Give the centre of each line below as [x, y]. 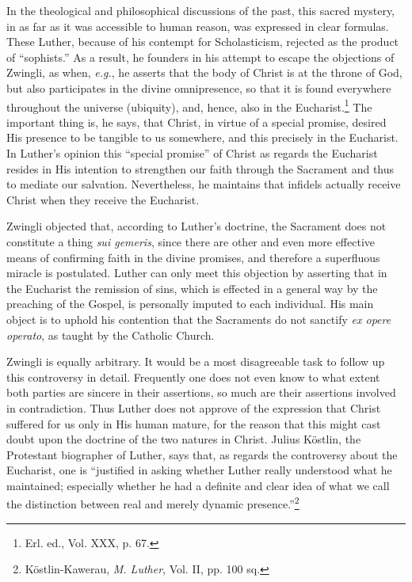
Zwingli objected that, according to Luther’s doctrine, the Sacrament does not [196, 226]
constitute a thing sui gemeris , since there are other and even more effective [191, 241]
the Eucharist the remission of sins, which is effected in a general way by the [192, 288]
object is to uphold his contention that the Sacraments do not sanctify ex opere [199, 319]
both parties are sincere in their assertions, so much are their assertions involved [201, 392]
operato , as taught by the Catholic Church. [111, 335]
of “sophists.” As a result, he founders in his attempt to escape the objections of [200, 57]
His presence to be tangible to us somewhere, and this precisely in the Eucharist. [202, 137]
